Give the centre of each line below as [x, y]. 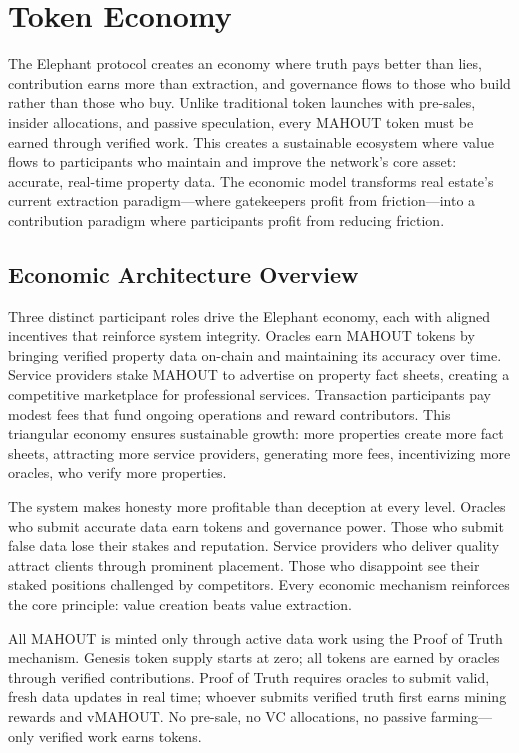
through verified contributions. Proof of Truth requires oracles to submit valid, [249, 676]
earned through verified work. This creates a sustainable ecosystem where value [251, 141]
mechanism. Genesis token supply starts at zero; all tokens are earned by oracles [254, 657]
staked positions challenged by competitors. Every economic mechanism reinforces [259, 584]
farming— [461, 715]
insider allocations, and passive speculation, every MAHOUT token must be [241, 121]
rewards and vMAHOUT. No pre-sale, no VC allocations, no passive [217, 715]
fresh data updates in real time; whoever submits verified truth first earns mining [257, 696]
